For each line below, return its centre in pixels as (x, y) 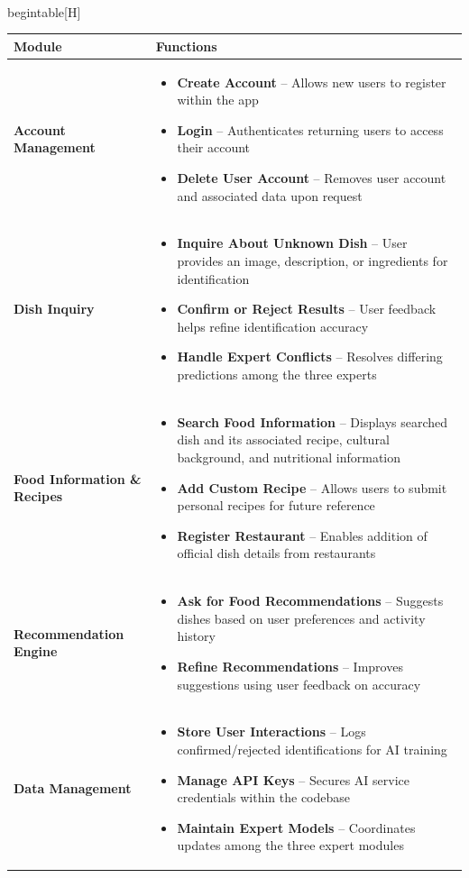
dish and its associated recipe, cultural (283, 439)
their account (214, 147)
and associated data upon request (270, 195)
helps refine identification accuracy (273, 326)
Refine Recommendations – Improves (290, 666)
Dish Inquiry (54, 309)
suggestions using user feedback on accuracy (299, 684)
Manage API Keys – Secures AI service (294, 779)
